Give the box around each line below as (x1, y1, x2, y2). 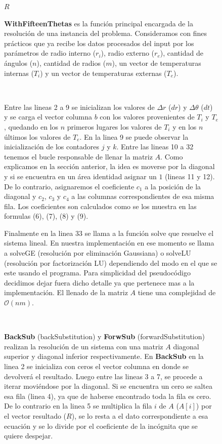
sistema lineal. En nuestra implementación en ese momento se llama (4, 237, 214, 248)
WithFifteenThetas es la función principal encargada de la (4, 18, 193, 28)
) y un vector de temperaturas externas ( (40, 67, 167, 78)
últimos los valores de (4, 131, 71, 142)
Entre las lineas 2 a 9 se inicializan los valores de (4, 101, 155, 112)
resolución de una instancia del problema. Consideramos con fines (4, 28, 207, 38)
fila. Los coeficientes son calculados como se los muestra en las (4, 200, 197, 211)
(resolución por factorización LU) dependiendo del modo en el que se (4, 257, 217, 268)
